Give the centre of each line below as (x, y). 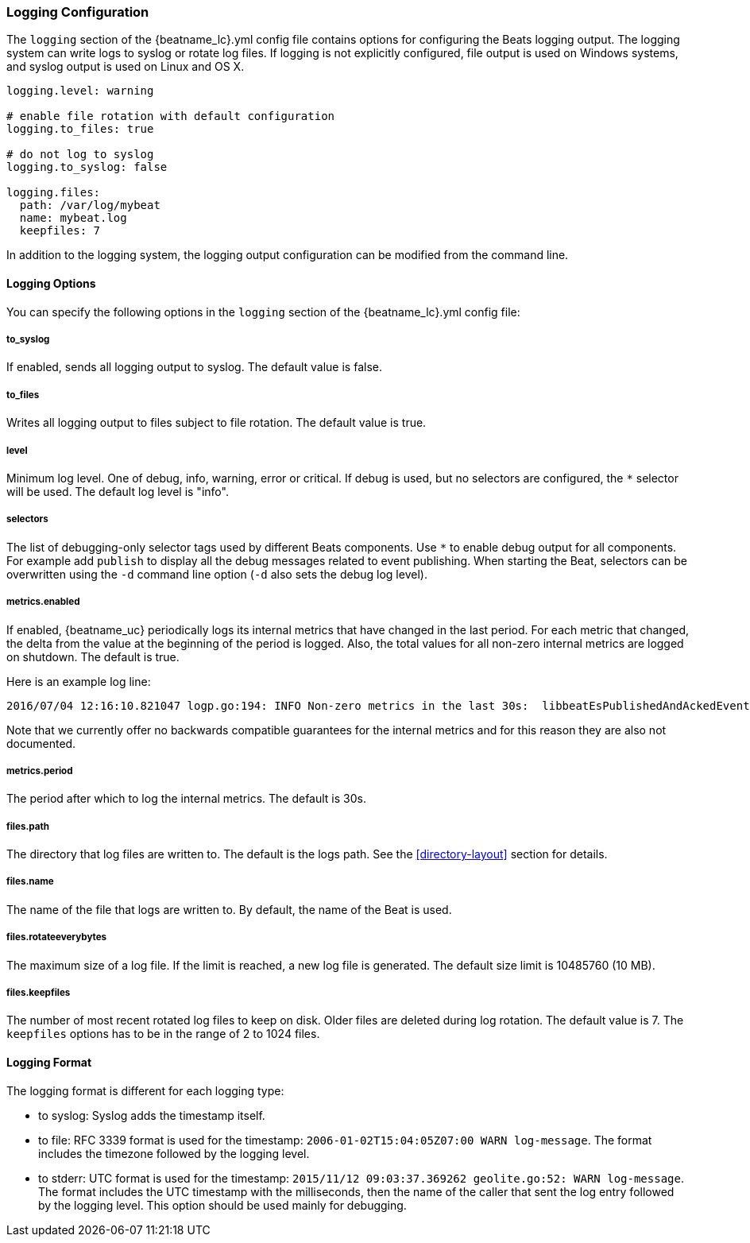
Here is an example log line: (79, 681)
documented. (41, 743)
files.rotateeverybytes (57, 937)
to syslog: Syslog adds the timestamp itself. (152, 1115)
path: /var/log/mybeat (90, 205)
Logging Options (51, 283)
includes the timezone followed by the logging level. (174, 1153)
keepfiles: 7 (60, 231)
